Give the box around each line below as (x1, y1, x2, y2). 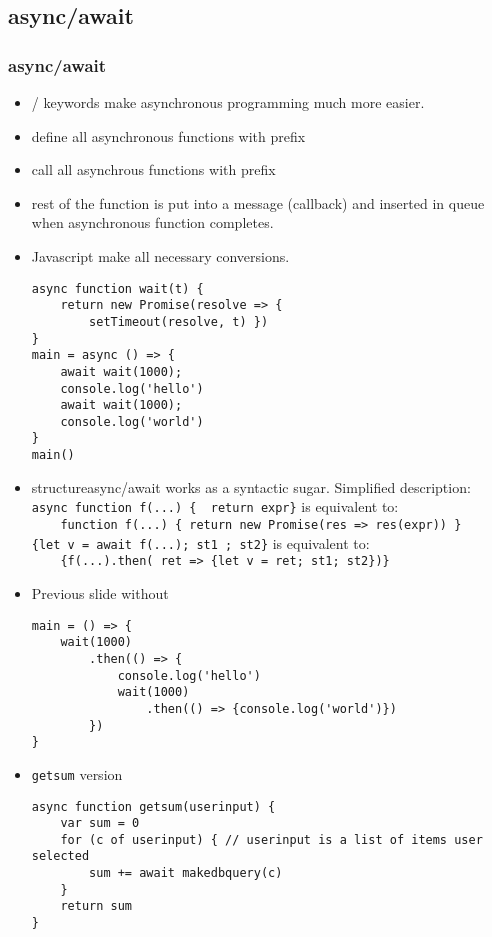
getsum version (31, 763, 123, 784)
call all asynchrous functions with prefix (31, 159, 276, 180)
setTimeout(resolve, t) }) (89, 314, 269, 329)
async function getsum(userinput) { (31, 799, 276, 814)
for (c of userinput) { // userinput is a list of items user (60, 832, 483, 847)
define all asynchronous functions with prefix (31, 125, 306, 146)
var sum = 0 (60, 816, 140, 831)
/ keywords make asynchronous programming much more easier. (31, 92, 425, 112)
